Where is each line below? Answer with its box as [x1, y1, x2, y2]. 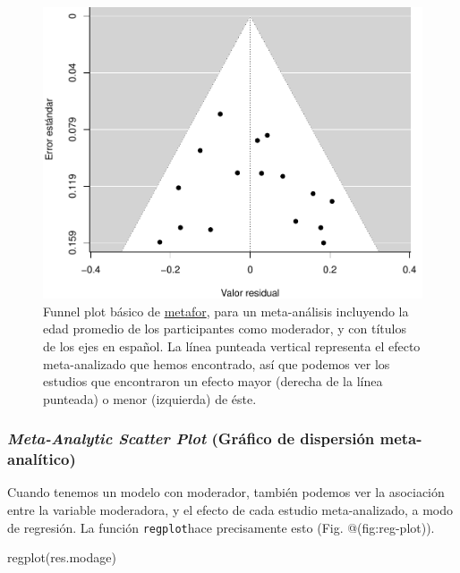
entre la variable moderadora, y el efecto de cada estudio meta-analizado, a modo [7, 501, 453, 519]
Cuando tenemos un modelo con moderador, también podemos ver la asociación [7, 483, 445, 501]
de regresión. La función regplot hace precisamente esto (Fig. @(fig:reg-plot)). [7, 518, 435, 536]
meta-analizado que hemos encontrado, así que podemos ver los [43, 354, 390, 373]
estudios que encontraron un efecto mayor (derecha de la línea [43, 372, 383, 391]
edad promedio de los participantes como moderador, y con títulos [43, 319, 406, 338]
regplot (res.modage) [7, 548, 116, 567]
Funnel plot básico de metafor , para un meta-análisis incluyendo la [43, 301, 409, 320]
